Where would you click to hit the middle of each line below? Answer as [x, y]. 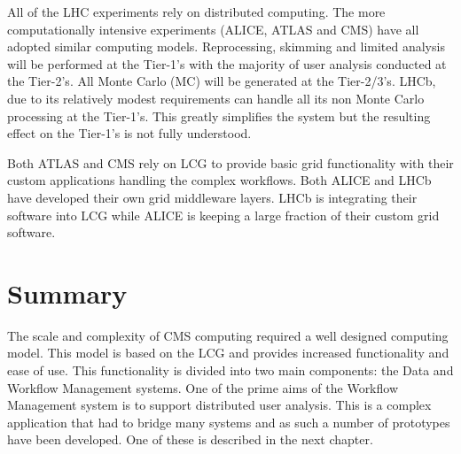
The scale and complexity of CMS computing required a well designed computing [228, 335]
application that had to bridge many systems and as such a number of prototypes [229, 422]
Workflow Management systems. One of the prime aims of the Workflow [203, 387]
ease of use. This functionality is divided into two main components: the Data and [230, 370]
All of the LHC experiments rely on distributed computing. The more [196, 12]
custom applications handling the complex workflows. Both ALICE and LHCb [219, 180]
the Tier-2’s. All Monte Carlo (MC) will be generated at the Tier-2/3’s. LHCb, [222, 81]
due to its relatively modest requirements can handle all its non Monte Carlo [216, 98]
